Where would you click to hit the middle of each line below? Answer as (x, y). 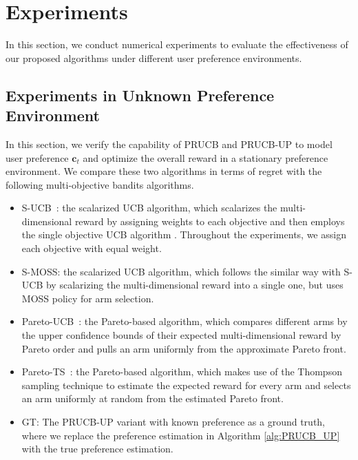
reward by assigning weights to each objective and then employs (210, 221)
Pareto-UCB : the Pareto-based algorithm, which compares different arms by (185, 321)
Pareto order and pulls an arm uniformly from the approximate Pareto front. (184, 348)
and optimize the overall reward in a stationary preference (206, 157)
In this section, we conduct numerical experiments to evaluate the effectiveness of (177, 44)
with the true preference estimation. (97, 449)
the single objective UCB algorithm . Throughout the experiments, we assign (184, 234)
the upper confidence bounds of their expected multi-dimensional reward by (181, 335)
